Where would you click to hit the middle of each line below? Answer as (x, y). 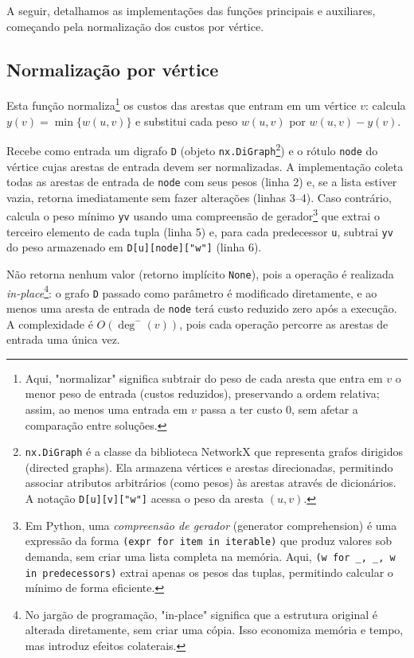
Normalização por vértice (113, 69)
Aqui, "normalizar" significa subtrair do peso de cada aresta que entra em (204, 378)
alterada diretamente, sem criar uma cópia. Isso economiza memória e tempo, (214, 630)
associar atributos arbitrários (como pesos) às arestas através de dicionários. (211, 483)
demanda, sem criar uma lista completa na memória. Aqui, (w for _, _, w (210, 556)
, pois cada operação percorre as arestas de (284, 323)
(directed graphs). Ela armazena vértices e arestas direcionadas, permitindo (209, 467)
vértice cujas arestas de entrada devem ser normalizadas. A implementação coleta (205, 166)
